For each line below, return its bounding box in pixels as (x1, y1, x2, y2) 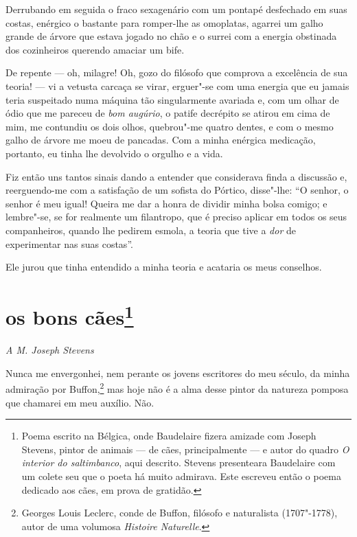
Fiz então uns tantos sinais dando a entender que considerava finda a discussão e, (5, 169, 347, 183)
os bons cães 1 (5, 299, 134, 331)
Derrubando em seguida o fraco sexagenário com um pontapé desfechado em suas (5, 2, 347, 16)
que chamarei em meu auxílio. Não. (5, 395, 154, 409)
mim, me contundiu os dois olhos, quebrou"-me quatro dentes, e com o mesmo (5, 119, 334, 133)
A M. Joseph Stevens (5, 343, 94, 357)
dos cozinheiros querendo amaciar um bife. (5, 42, 185, 56)
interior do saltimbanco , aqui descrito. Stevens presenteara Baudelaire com (21, 455, 336, 470)
